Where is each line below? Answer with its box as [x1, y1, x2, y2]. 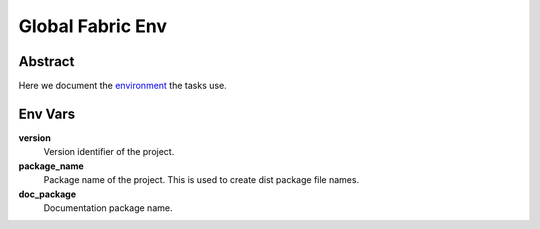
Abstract [18, 53, 75, 70]
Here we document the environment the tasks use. [18, 80, 227, 92]
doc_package [18, 188, 77, 200]
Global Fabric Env [18, 15, 168, 37]
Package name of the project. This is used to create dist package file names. [43, 174, 360, 186]
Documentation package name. [43, 201, 173, 214]
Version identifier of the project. [43, 146, 175, 158]
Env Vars [18, 105, 75, 122]
